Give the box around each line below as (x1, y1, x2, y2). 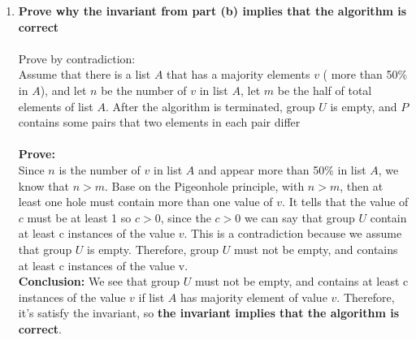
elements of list (18, 97, 93, 114)
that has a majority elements (167, 66, 310, 83)
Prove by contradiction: (18, 49, 136, 67)
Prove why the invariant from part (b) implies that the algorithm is (18, 2, 407, 19)
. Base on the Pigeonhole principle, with (105, 177, 305, 194)
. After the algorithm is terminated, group (105, 97, 315, 114)
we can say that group (244, 209, 355, 226)
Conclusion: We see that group (18, 273, 180, 290)
